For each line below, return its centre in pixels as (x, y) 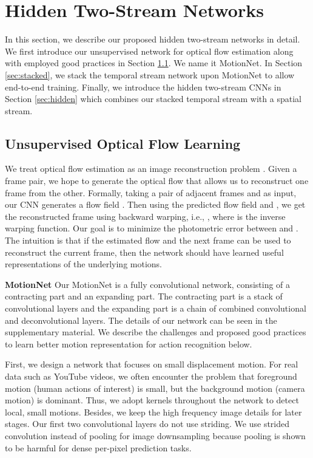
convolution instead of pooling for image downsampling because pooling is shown (155, 435)
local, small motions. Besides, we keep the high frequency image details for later (153, 412)
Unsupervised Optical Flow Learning (123, 143)
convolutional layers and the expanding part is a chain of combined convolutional (156, 308)
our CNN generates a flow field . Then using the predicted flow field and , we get (155, 204)
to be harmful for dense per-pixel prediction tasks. (98, 447)
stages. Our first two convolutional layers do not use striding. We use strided (147, 424)
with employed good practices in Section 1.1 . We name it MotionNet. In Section (154, 63)
